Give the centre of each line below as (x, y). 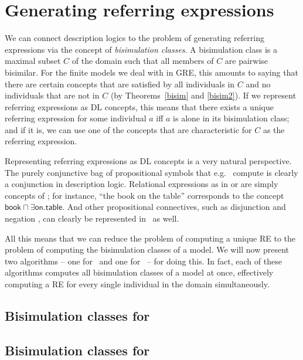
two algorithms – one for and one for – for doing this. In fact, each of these (143, 261)
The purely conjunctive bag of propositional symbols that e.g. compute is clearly (151, 172)
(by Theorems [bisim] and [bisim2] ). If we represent (203, 95)
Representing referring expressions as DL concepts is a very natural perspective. (148, 161)
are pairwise (246, 61)
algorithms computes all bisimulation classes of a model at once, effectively (139, 272)
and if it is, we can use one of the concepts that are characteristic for (128, 129)
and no (258, 84)
